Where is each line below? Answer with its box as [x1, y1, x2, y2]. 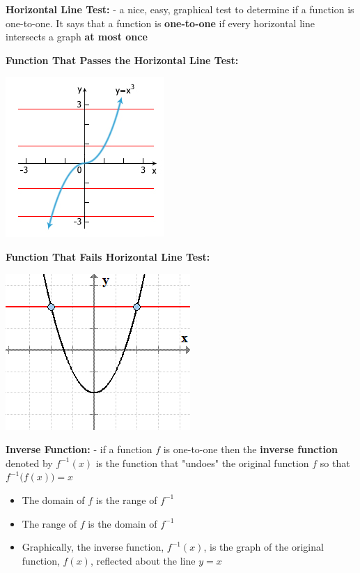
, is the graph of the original [203, 540, 324, 554]
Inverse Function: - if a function [6, 442, 152, 457]
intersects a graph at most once [6, 29, 148, 44]
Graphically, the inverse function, [22, 540, 164, 554]
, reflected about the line [90, 553, 196, 567]
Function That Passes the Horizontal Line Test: [6, 52, 239, 67]
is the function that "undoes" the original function [95, 455, 309, 470]
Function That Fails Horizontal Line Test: [6, 249, 210, 263]
